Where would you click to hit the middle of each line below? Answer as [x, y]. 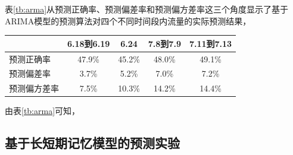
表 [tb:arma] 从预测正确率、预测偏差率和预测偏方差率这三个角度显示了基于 [147, 9]
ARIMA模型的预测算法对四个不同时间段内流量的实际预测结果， [128, 20]
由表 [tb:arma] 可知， [43, 111]
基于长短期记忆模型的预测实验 [92, 143]
